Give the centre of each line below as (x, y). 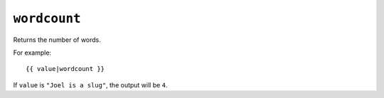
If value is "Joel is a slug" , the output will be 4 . (90, 85)
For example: (32, 53)
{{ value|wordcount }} (65, 69)
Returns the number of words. (57, 40)
